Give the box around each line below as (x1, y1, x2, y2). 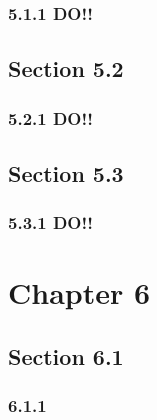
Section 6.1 (8, 340, 124, 371)
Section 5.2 (8, 53, 124, 84)
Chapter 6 (8, 272, 151, 313)
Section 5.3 (8, 157, 124, 188)
